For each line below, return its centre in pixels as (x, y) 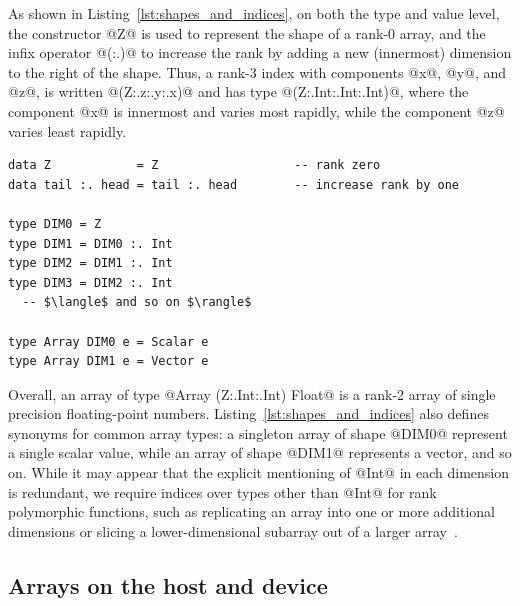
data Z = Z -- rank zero (194, 165)
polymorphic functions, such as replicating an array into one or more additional (252, 511)
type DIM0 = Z (55, 223)
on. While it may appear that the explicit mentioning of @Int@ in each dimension (259, 472)
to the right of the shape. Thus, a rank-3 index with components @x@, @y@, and (257, 71)
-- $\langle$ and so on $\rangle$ (137, 302)
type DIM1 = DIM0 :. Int (90, 243)
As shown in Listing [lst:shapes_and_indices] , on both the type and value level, (254, 13)
